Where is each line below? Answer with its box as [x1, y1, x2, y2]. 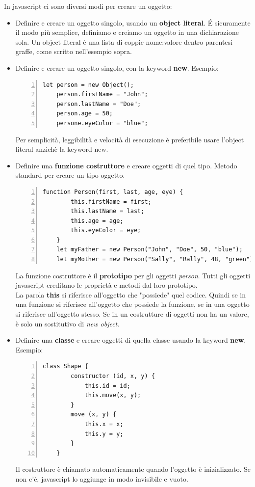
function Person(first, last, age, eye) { [42, 188, 183, 195]
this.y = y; [84, 430, 124, 437]
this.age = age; [71, 217, 124, 224]
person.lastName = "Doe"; [56, 100, 141, 108]
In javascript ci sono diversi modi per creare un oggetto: [4, 1, 172, 11]
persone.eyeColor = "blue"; [56, 119, 148, 127]
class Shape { [42, 363, 88, 370]
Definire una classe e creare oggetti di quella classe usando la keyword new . [15, 335, 246, 345]
